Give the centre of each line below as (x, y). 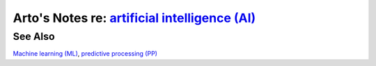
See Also (34, 36)
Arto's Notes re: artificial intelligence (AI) (134, 18)
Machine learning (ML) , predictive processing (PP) (85, 54)
